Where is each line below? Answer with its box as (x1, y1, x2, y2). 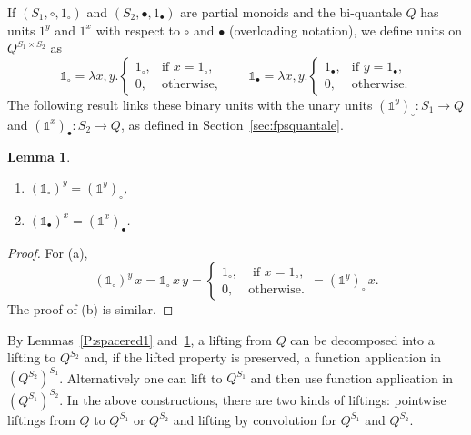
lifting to (7, 348, 56, 367)
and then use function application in (250, 368, 453, 387)
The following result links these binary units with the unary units (7, 94, 373, 114)
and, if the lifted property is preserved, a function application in (84, 348, 441, 367)
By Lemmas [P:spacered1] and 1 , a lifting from (7, 330, 272, 349)
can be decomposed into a (290, 330, 435, 349)
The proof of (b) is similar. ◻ (7, 300, 174, 319)
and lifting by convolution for (173, 410, 337, 429)
